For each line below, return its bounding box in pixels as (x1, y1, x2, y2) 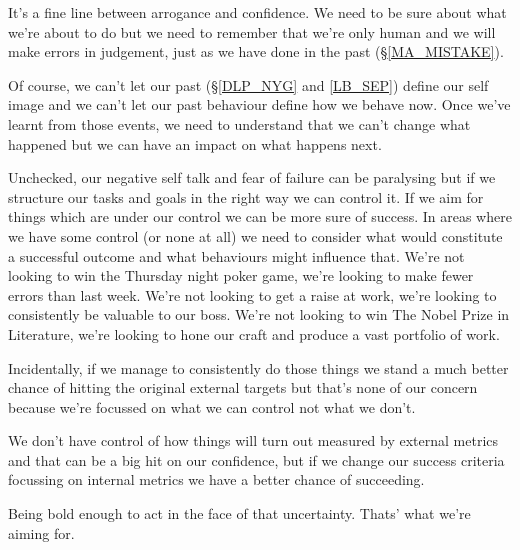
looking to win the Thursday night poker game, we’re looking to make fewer (8, 265, 474, 286)
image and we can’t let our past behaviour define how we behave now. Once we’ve (8, 94, 511, 115)
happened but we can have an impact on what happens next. (8, 133, 382, 154)
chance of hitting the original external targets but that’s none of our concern (8, 377, 478, 398)
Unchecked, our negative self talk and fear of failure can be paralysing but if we (8, 167, 496, 188)
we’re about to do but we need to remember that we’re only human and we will (8, 21, 496, 42)
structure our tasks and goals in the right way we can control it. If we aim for (8, 186, 484, 207)
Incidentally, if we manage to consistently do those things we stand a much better (8, 357, 509, 378)
